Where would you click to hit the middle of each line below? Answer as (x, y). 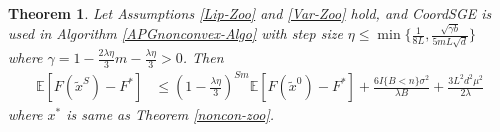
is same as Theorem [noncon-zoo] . (170, 114)
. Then (203, 57)
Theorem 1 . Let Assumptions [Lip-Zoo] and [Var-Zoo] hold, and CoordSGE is (250, 13)
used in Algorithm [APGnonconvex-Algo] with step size (175, 33)
